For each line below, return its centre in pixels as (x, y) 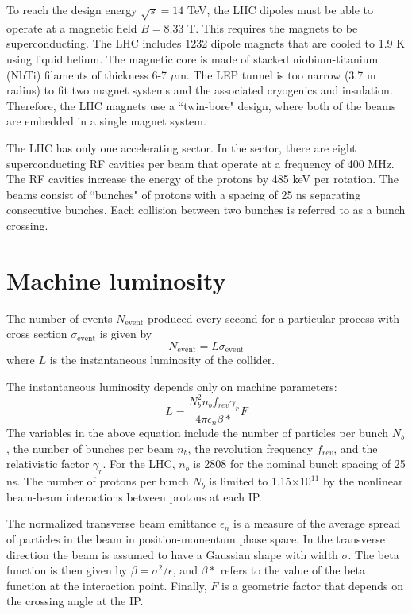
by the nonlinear (363, 481)
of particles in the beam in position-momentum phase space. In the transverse (196, 538)
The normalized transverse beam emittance (112, 523)
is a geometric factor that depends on (312, 585)
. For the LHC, (139, 464)
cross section (37, 334)
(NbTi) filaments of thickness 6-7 (87, 74)
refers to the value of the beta (293, 570)
